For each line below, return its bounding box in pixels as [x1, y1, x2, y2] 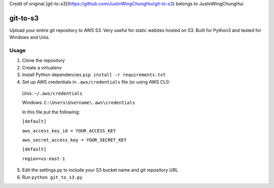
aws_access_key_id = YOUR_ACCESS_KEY [22, 128, 116, 134]
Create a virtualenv [22, 64, 62, 70]
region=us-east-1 [22, 156, 65, 162]
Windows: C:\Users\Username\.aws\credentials [22, 99, 135, 106]
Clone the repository [22, 57, 65, 63]
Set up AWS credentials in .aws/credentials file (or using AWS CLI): [22, 79, 170, 85]
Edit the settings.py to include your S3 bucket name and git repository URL [22, 167, 179, 173]
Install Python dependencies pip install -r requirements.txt [22, 71, 166, 78]
